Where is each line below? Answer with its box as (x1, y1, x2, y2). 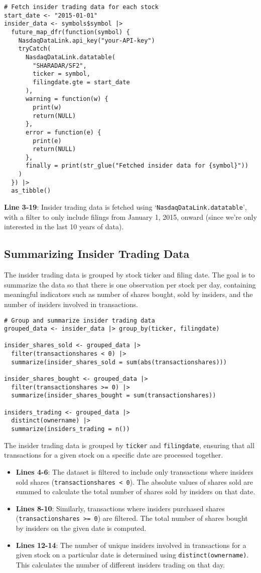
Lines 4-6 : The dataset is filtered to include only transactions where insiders (16, 466, 253, 477)
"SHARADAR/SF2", (33, 62, 87, 69)
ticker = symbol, (33, 70, 90, 78)
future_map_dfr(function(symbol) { (11, 28, 130, 36)
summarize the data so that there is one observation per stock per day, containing (4, 279, 256, 290)
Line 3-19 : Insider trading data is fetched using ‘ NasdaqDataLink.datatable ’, (4, 202, 247, 212)
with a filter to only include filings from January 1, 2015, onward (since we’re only (4, 211, 257, 222)
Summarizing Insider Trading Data (4, 246, 190, 261)
